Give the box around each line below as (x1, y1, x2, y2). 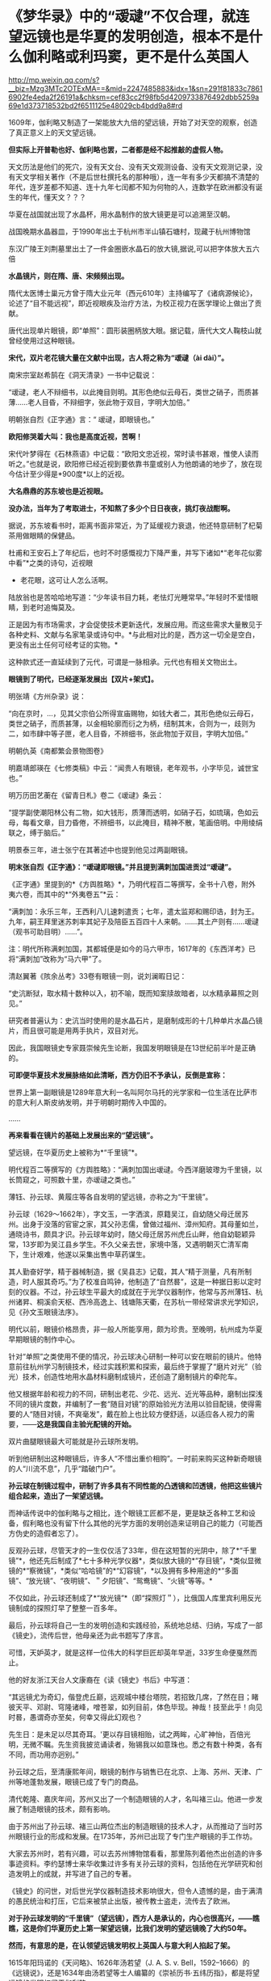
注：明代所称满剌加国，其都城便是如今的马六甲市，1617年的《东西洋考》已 (8, 943, 256, 954)
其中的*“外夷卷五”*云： (43, 889, 121, 899)
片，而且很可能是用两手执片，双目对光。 (8, 1026, 143, 1035)
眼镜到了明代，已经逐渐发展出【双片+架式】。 (8, 674, 159, 684)
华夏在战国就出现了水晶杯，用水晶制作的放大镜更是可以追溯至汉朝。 (8, 209, 235, 219)
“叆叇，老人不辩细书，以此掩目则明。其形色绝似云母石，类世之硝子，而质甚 (8, 387, 260, 397)
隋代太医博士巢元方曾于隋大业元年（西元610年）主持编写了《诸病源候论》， (8, 288, 257, 297)
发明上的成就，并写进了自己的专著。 (15, 1869, 135, 1878)
